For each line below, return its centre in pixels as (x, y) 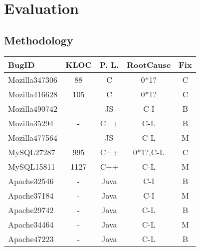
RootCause (149, 64)
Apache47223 (31, 239)
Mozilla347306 (33, 79)
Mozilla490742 (33, 108)
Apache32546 (31, 181)
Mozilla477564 (33, 137)
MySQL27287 (32, 152)
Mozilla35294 (31, 123)
